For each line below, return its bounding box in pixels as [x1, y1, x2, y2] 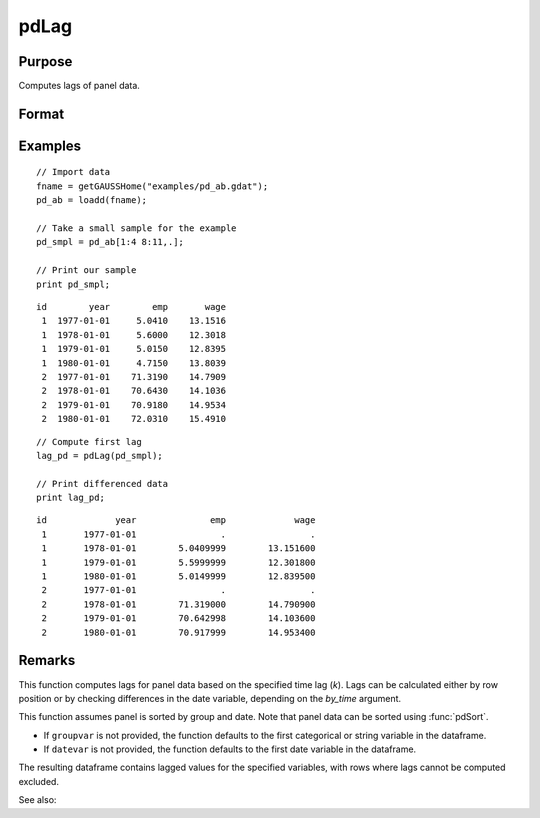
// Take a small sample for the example [36, 223, 237, 234]
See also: [18, 794, 57, 806]
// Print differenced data [36, 478, 169, 489]
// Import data [36, 166, 111, 178]
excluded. [18, 775, 60, 787]
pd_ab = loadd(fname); [36, 195, 148, 206]
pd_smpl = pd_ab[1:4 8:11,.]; [36, 236, 185, 248]
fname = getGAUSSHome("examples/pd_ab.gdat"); [36, 180, 269, 192]
